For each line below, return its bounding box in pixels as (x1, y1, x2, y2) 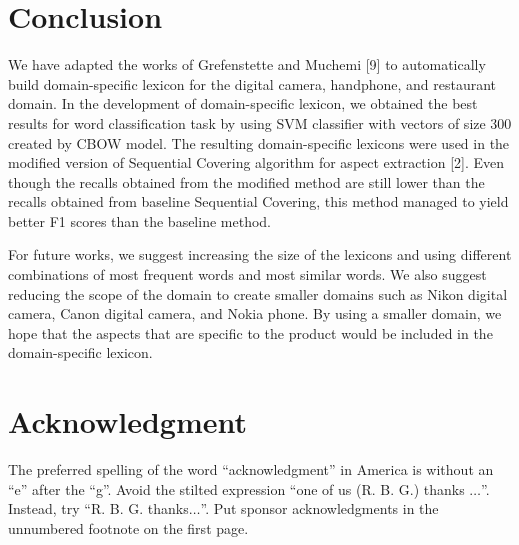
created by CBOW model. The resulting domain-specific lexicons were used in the (8, 132, 510, 153)
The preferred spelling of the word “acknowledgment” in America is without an (8, 459, 494, 480)
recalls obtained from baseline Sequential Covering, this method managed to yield (8, 191, 509, 212)
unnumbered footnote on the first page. (8, 517, 249, 538)
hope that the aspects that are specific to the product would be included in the (8, 322, 493, 343)
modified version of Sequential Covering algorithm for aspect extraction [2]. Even (8, 152, 505, 173)
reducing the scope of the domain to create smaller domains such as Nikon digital (8, 283, 508, 304)
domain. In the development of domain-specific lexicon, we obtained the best (8, 93, 478, 114)
